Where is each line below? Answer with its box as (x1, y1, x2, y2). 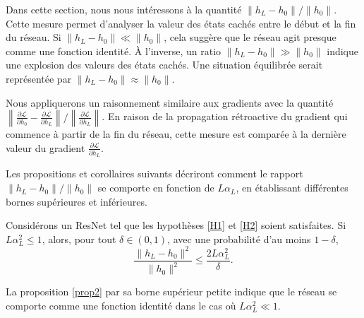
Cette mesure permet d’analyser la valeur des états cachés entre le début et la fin (6, 16, 356, 30)
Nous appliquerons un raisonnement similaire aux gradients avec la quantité (6, 95, 334, 110)
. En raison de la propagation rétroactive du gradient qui (102, 109, 348, 124)
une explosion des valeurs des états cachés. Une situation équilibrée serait (6, 57, 323, 72)
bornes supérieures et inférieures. (6, 194, 147, 208)
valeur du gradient (6, 140, 85, 155)
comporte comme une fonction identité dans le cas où (6, 298, 236, 312)
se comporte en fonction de (97, 180, 214, 195)
